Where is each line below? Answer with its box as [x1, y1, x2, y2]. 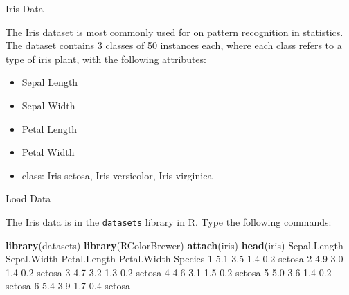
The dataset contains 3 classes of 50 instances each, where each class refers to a [6, 38, 342, 53]
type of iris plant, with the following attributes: [6, 51, 206, 66]
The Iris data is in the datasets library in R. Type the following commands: [6, 214, 332, 229]
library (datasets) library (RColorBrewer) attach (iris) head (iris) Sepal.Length [6, 238, 343, 252]
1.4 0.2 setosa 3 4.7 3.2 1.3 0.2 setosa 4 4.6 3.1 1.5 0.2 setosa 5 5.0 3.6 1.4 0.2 [6, 265, 332, 279]
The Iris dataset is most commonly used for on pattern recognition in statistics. [6, 24, 343, 39]
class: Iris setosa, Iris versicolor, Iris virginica [21, 168, 213, 182]
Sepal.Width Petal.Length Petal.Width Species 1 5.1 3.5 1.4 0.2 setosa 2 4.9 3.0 [6, 251, 343, 266]
